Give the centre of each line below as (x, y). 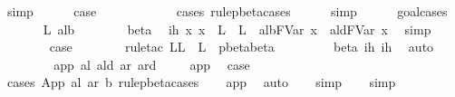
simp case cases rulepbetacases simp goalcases (227, 11)
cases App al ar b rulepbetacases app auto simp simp (201, 82)
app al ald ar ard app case (152, 64)
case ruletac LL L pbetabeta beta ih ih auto (242, 47)
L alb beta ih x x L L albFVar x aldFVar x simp (237, 29)
